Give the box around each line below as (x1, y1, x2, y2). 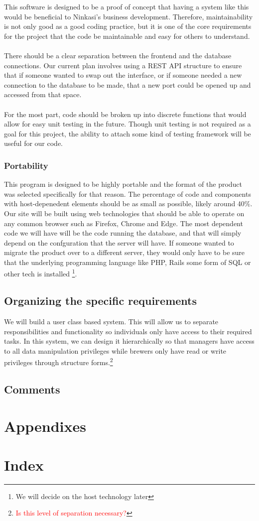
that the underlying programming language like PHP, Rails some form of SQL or (4, 257, 251, 267)
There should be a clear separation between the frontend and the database (4, 50, 232, 60)
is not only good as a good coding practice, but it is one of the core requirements (4, 21, 252, 31)
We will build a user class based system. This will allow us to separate (4, 316, 219, 326)
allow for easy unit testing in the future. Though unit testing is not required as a (4, 119, 251, 129)
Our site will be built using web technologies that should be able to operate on (4, 208, 245, 218)
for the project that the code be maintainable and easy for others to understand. (4, 30, 250, 41)
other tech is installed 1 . (4, 267, 77, 279)
